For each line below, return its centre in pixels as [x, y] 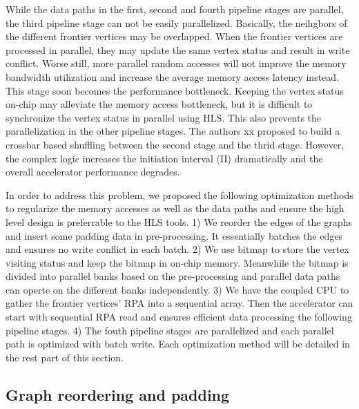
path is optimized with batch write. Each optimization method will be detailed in [178, 344]
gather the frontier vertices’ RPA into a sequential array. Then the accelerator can [179, 303]
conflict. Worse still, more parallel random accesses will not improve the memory [176, 63]
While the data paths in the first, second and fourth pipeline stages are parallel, [175, 9]
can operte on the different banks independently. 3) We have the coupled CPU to [177, 289]
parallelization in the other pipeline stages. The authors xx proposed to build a [173, 131]
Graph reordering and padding [118, 394]
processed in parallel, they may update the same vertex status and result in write [178, 49]
